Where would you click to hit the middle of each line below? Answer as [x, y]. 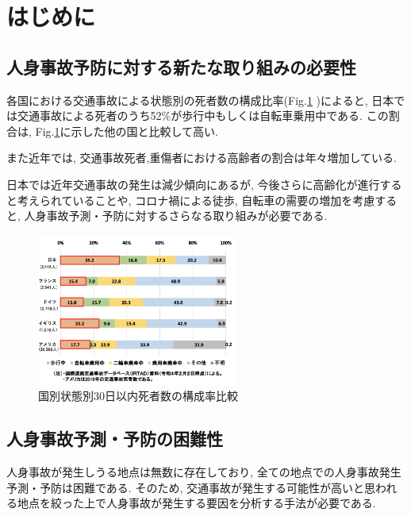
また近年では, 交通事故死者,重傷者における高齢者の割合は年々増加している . [202, 158]
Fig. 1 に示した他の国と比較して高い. [127, 131]
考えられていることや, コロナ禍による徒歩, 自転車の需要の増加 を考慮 [196, 200]
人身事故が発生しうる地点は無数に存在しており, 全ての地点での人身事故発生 [204, 472]
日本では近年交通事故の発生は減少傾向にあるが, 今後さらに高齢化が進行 [193, 184]
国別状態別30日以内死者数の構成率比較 [138, 396]
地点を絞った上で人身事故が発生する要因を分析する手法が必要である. [196, 503]
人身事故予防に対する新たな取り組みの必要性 [181, 66]
